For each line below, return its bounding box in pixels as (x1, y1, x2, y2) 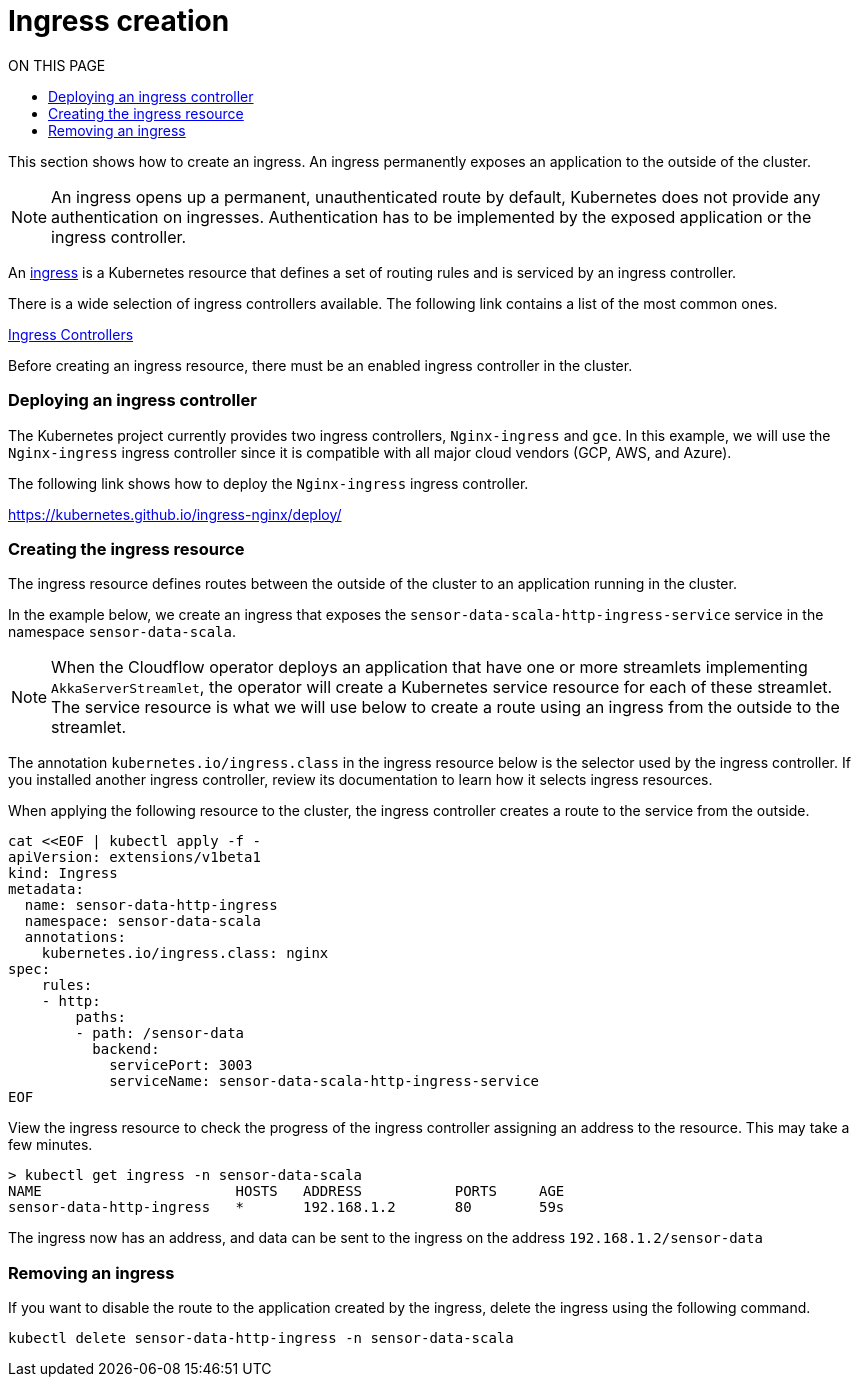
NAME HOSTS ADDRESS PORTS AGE (8, 1183, 565, 1200)
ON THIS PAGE (8, 56, 106, 74)
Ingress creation (8, 4, 230, 38)
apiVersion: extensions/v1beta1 (8, 849, 261, 866)
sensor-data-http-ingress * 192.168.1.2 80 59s (8, 1199, 565, 1216)
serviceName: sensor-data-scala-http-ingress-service (109, 1073, 540, 1090)
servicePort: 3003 (109, 1057, 253, 1074)
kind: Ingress (8, 865, 118, 882)
